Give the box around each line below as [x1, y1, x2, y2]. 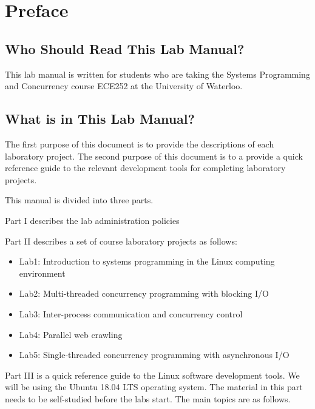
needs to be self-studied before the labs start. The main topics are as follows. [5, 392, 291, 405]
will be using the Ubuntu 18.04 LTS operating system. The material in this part [5, 380, 303, 393]
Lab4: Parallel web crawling [19, 328, 123, 340]
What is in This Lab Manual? [5, 109, 195, 128]
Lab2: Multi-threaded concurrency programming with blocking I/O [19, 287, 269, 300]
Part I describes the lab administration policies [5, 214, 180, 226]
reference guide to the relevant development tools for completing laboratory [5, 161, 286, 174]
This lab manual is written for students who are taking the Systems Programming [5, 67, 310, 80]
